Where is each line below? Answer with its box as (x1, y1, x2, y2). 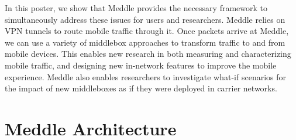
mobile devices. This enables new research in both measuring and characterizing (5, 47, 291, 60)
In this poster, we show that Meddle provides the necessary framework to (5, 2, 268, 13)
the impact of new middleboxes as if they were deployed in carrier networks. (5, 82, 277, 94)
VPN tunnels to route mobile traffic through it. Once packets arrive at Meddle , (5, 25, 289, 37)
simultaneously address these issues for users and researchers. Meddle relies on (5, 13, 285, 25)
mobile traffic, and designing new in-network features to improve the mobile (5, 59, 277, 71)
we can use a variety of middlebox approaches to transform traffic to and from (5, 36, 285, 48)
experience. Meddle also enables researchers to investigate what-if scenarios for (5, 70, 287, 83)
